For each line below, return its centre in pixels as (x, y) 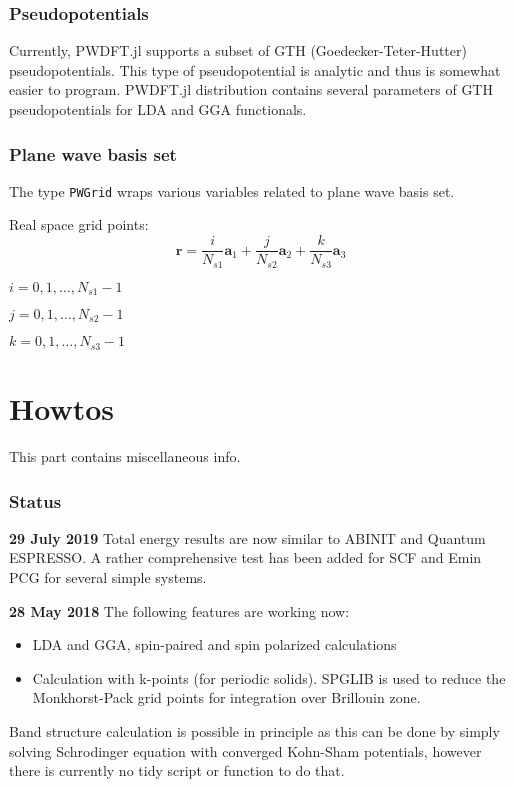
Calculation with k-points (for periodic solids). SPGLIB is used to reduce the (269, 677)
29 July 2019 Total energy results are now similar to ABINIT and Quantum (247, 537)
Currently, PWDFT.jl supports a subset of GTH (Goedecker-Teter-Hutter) (238, 50)
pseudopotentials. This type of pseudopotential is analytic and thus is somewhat (255, 69)
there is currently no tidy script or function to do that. (177, 770)
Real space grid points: (79, 224)
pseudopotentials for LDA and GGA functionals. (158, 109)
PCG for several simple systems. (108, 577)
